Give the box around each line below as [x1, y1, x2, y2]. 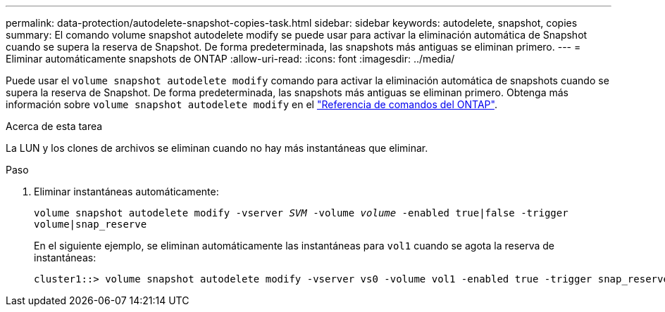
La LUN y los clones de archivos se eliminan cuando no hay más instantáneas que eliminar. [6, 142, 428, 154]
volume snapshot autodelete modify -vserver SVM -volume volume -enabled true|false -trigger [34, 207, 568, 219]
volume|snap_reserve [34, 219, 147, 230]
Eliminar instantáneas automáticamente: [34, 186, 219, 197]
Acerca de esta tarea [6, 120, 103, 132]
